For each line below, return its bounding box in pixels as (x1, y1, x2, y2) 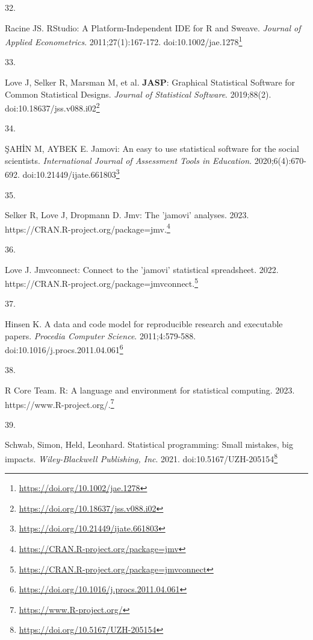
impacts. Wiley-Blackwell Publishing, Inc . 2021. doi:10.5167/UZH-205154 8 (5, 451, 278, 465)
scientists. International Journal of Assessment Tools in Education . (5, 154, 252, 166)
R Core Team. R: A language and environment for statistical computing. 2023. (5, 384, 295, 396)
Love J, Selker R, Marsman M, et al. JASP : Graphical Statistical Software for (5, 76, 296, 89)
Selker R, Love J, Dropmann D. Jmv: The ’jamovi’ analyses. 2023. (5, 209, 249, 221)
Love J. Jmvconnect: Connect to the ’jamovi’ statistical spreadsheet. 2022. (5, 263, 279, 275)
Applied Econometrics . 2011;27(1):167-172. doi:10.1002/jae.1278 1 (5, 34, 243, 48)
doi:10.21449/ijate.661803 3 (22, 166, 120, 180)
